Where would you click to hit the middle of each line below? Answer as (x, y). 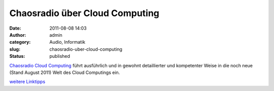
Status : (17, 56)
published (60, 56)
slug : (15, 49)
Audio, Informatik (67, 42)
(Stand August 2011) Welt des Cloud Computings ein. (65, 72)
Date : (15, 28)
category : (20, 42)
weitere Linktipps (27, 82)
